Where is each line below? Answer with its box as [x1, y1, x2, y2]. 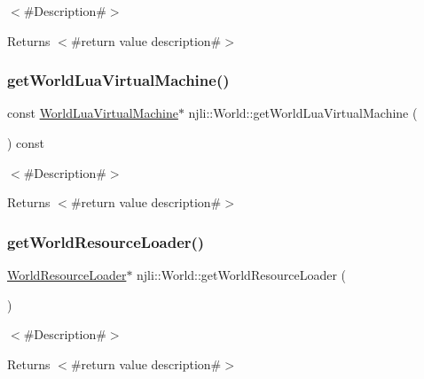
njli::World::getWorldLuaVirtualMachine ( [188, 104, 418, 122]
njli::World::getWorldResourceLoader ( [137, 266, 346, 283]
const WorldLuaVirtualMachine [7, 104, 178, 122]
